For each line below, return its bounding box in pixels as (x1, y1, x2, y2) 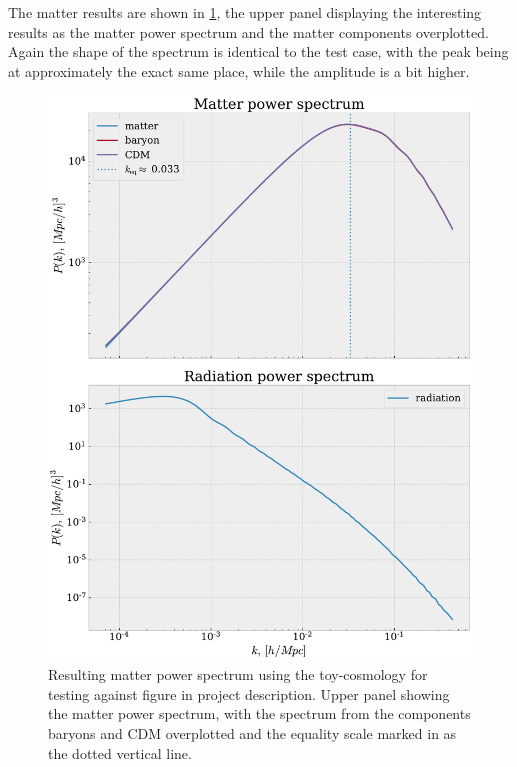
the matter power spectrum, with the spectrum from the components (48, 703, 471, 724)
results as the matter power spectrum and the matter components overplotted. (8, 21, 489, 42)
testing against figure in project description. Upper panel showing (48, 683, 450, 704)
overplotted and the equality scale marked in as (165, 723, 457, 744)
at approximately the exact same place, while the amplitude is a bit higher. (8, 60, 470, 81)
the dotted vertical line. (48, 742, 192, 763)
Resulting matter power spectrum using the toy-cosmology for (48, 664, 428, 685)
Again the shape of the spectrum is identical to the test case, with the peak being (8, 41, 509, 62)
